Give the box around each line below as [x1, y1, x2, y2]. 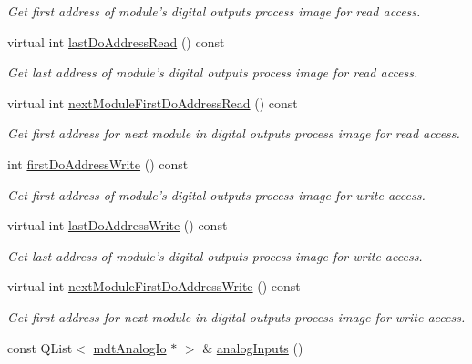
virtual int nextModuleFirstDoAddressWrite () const [7, 277, 301, 296]
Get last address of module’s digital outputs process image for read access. [7, 63, 418, 82]
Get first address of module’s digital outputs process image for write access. [7, 185, 426, 204]
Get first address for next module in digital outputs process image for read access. [7, 124, 460, 143]
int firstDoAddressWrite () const [7, 154, 189, 173]
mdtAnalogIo [93, 338, 167, 357]
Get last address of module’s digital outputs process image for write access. [7, 246, 423, 265]
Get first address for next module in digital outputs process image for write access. [7, 307, 466, 326]
